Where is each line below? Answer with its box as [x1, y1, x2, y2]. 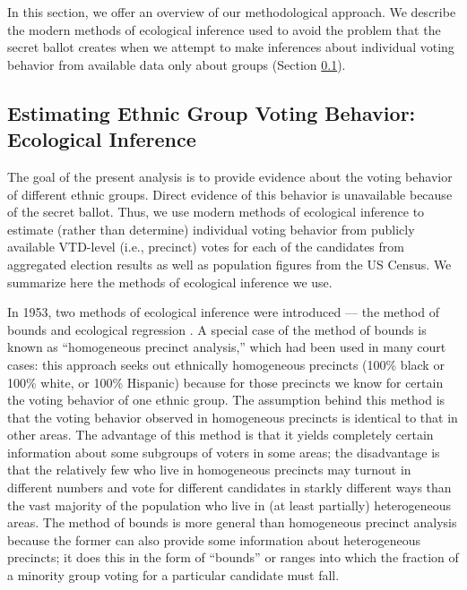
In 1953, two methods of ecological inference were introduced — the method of [7, 303, 439, 321]
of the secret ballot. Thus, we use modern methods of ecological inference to [7, 202, 425, 221]
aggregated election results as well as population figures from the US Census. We [7, 254, 452, 273]
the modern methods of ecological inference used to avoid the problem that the [7, 20, 441, 38]
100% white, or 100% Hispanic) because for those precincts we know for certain [7, 372, 444, 391]
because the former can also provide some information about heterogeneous [7, 530, 420, 549]
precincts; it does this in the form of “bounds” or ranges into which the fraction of [7, 548, 459, 567]
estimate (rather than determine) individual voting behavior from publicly [7, 219, 415, 238]
